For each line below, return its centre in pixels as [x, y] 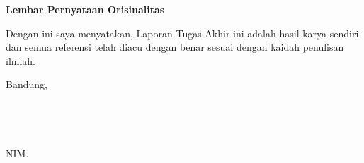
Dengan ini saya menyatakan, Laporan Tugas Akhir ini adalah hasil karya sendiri [182, 33]
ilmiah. [21, 60]
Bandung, [27, 84]
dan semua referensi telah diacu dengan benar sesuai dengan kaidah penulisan [175, 47]
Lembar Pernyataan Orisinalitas [85, 9]
